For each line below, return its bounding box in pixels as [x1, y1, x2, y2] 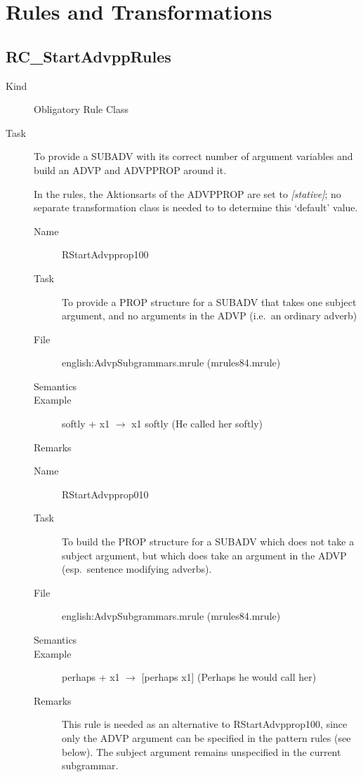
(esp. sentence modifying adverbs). [62, 562, 212, 576]
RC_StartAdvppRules [6, 45, 171, 67]
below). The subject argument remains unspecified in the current [62, 744, 341, 759]
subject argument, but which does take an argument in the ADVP [62, 547, 347, 562]
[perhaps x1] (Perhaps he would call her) [141, 670, 317, 684]
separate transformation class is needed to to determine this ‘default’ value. [34, 200, 358, 215]
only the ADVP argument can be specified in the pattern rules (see [62, 730, 351, 745]
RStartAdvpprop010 [62, 486, 149, 501]
